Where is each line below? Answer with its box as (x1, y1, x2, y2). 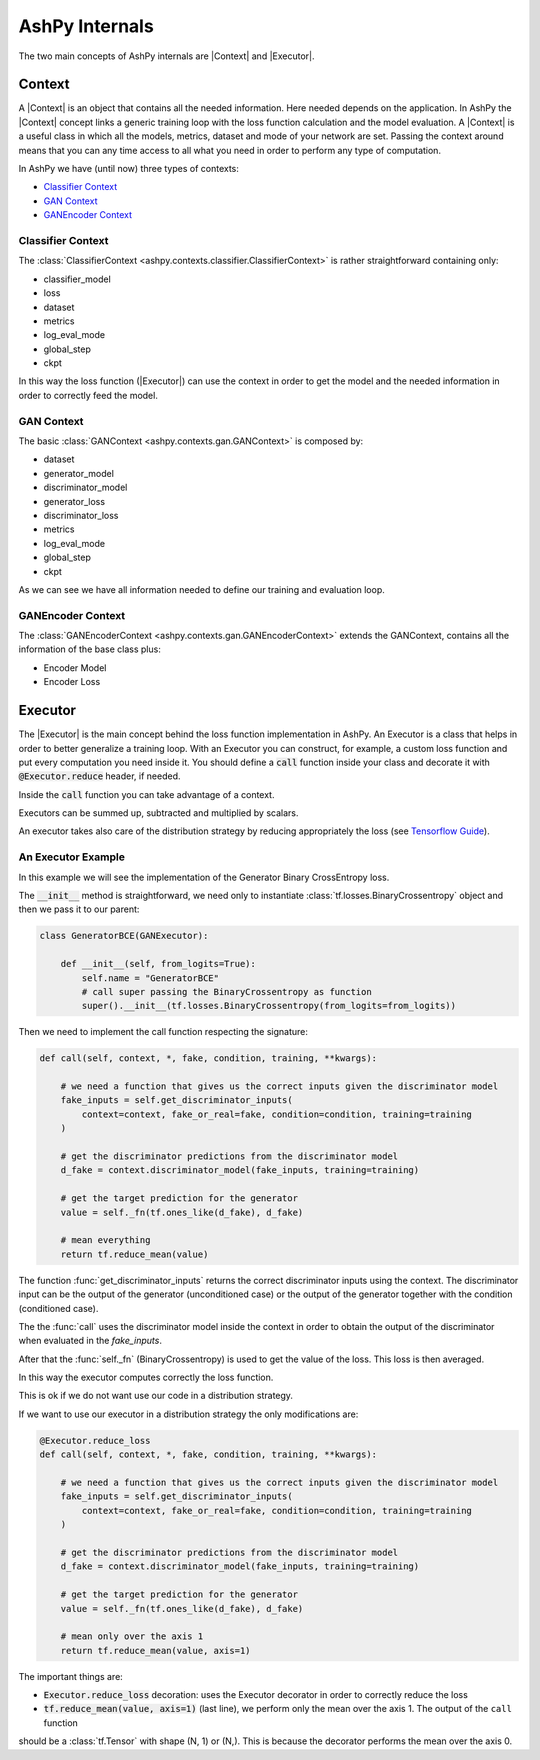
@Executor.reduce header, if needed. (18, 770, 181, 782)
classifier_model (43, 273, 112, 285)
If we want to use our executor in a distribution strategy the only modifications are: (18, 1408, 359, 1420)
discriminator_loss (43, 509, 119, 521)
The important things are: (18, 1670, 124, 1682)
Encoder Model (43, 661, 107, 674)
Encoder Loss (43, 676, 101, 688)
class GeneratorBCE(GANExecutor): (39, 930, 209, 942)
